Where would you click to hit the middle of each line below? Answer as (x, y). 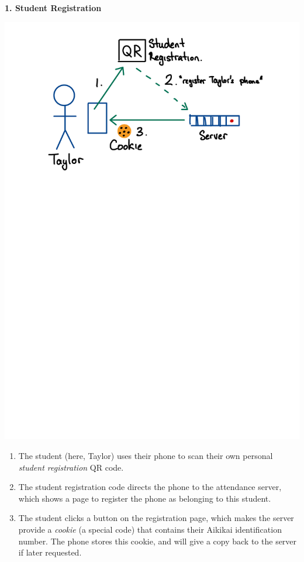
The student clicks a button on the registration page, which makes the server (156, 518)
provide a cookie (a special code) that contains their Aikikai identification (150, 529)
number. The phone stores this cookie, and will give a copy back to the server (158, 541)
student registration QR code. (71, 467)
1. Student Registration (53, 8)
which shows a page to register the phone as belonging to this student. (145, 498)
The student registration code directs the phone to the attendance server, (150, 487)
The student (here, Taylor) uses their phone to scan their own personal (146, 456)
